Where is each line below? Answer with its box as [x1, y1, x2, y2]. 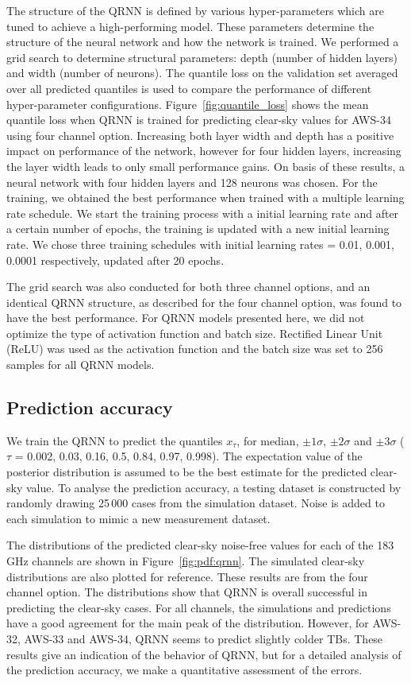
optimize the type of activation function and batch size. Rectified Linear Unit [6, 324, 383, 341]
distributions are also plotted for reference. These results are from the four [6, 568, 368, 584]
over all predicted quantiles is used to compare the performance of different [6, 80, 372, 96]
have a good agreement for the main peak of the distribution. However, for [6, 615, 369, 631]
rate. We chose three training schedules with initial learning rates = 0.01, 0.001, [6, 235, 394, 252]
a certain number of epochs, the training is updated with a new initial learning [6, 220, 390, 237]
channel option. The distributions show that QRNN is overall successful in [6, 584, 368, 600]
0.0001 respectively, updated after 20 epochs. [6, 251, 225, 268]
